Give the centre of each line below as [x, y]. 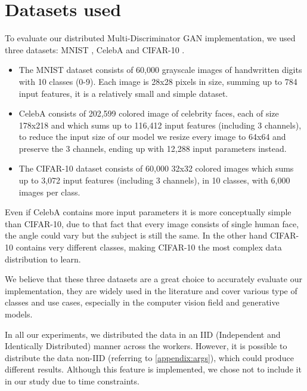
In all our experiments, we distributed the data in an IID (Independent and [143, 334]
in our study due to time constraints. [72, 381]
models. [19, 314]
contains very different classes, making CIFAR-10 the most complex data [149, 247]
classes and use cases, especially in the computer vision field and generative [142, 302]
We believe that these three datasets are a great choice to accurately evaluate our [153, 279]
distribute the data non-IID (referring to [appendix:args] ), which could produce [149, 357]
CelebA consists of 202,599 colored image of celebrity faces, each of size [149, 113]
